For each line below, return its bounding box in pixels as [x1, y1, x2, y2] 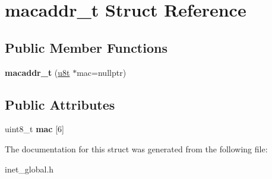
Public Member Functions [5, 38, 167, 56]
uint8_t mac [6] [5, 123, 64, 135]
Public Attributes [5, 95, 115, 113]
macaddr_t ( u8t [5, 66, 70, 78]
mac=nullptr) [77, 66, 126, 78]
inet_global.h [5, 162, 54, 175]
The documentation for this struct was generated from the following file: [5, 142, 268, 155]
